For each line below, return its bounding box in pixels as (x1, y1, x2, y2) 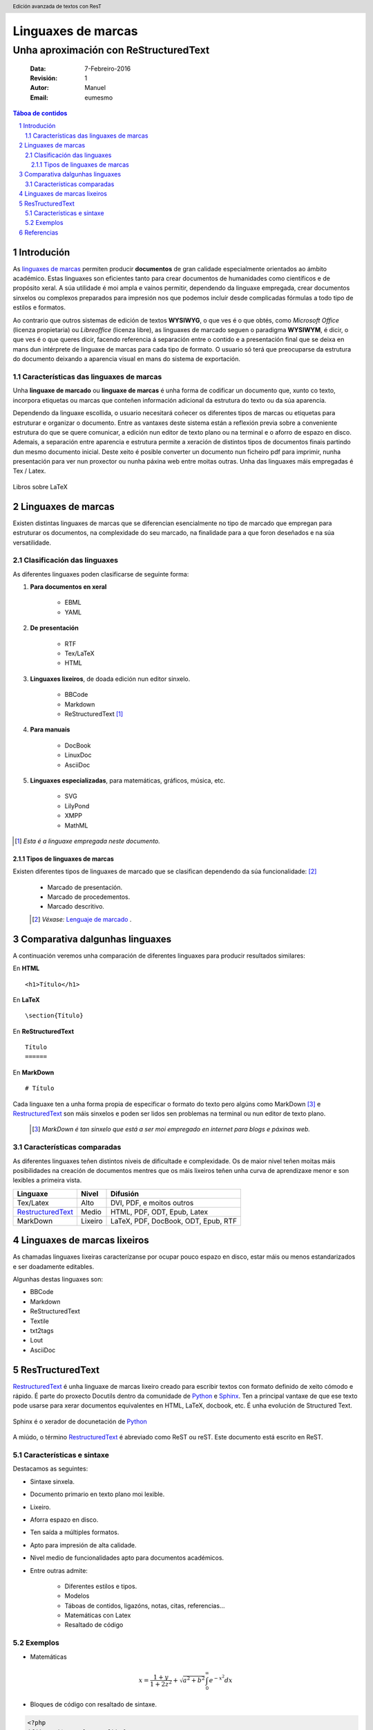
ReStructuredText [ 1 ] (64, 709, 124, 718)
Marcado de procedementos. (47, 893, 131, 901)
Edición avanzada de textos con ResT (12, 3, 102, 10)
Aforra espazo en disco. (30, 1515, 99, 1524)
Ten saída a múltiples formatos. (30, 1528, 119, 1536)
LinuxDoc (64, 751, 92, 759)
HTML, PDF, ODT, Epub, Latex (111, 1207, 209, 1217)
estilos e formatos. (12, 303, 66, 311)
